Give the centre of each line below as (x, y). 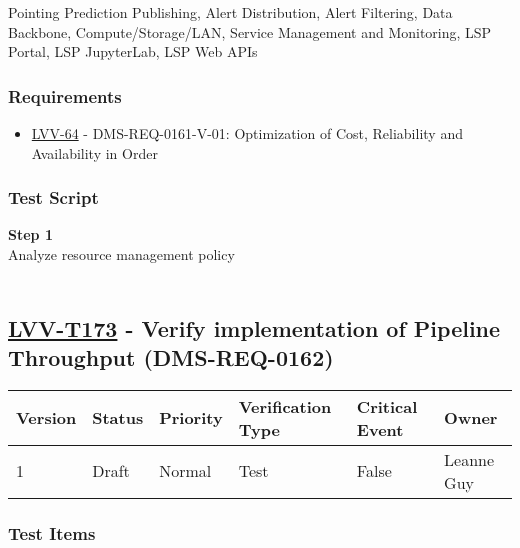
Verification (285, 406)
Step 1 (30, 234)
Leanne (469, 459)
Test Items (52, 532)
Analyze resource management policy (121, 254)
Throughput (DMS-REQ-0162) (171, 356)
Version (46, 418)
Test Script (53, 197)
